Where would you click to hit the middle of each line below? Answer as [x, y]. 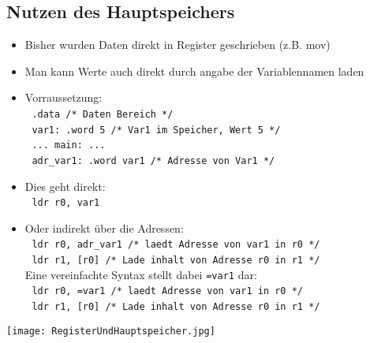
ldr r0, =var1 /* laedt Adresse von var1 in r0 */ [167, 291]
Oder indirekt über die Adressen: [104, 227]
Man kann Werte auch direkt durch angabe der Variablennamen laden [194, 71]
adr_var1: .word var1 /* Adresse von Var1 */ [153, 160]
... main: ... [69, 145]
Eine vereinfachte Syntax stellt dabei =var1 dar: [141, 274]
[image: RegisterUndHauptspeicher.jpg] [111, 331]
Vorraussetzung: [64, 97]
